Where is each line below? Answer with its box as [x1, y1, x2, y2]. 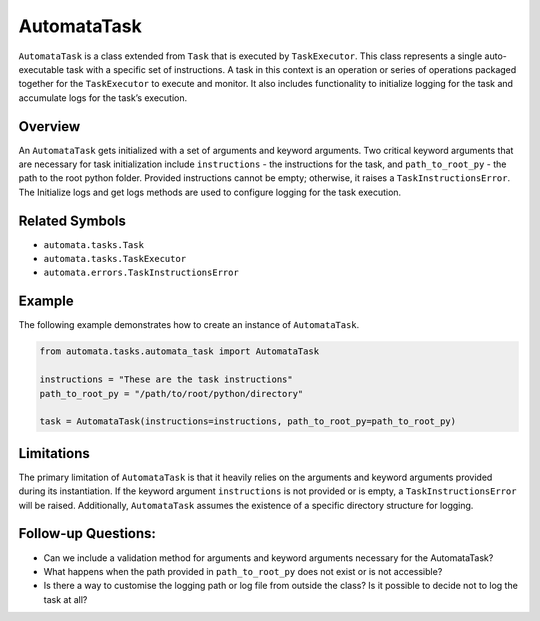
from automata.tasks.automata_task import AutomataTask [39, 346, 320, 357]
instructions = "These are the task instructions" [39, 374, 294, 385]
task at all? [43, 593, 88, 605]
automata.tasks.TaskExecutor [43, 253, 187, 265]
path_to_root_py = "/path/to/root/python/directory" [39, 388, 304, 399]
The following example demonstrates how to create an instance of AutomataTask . [18, 319, 360, 331]
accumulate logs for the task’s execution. [18, 91, 188, 104]
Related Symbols [18, 212, 127, 229]
